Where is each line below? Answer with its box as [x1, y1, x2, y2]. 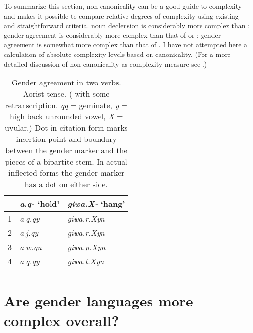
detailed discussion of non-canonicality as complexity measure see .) [4, 58, 207, 69]
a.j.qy [20, 227, 39, 239]
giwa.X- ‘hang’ [67, 198, 125, 210]
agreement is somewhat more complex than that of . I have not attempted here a [4, 39, 248, 50]
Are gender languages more [4, 291, 193, 311]
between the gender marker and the [5, 144, 127, 156]
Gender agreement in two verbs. [11, 77, 121, 88]
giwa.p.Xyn [67, 241, 106, 253]
